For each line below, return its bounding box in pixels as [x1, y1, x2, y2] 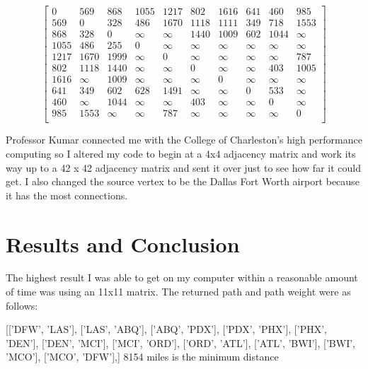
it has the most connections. [6, 187, 128, 202]
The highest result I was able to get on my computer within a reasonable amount [6, 270, 358, 285]
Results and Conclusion [6, 229, 240, 258]
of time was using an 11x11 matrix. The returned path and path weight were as [6, 284, 351, 299]
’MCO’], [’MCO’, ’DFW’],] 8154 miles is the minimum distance [6, 349, 279, 364]
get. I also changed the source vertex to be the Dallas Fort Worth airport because [6, 174, 360, 189]
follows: [6, 298, 38, 312]
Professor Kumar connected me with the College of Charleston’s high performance [6, 132, 362, 147]
